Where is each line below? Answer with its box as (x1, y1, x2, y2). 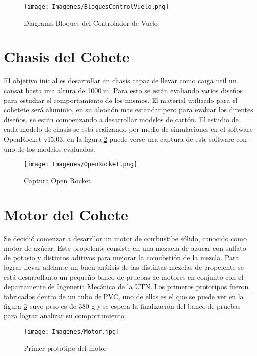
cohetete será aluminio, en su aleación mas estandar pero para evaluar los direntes (4, 104, 253, 115)
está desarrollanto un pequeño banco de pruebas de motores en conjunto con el (4, 271, 244, 282)
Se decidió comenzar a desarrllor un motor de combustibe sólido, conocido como (4, 233, 247, 243)
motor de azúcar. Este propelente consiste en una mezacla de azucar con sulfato (4, 243, 246, 253)
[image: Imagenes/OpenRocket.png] (24, 161, 138, 168)
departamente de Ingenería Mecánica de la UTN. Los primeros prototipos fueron (4, 281, 249, 292)
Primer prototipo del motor (24, 342, 107, 353)
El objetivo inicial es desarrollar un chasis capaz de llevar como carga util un (4, 75, 237, 86)
